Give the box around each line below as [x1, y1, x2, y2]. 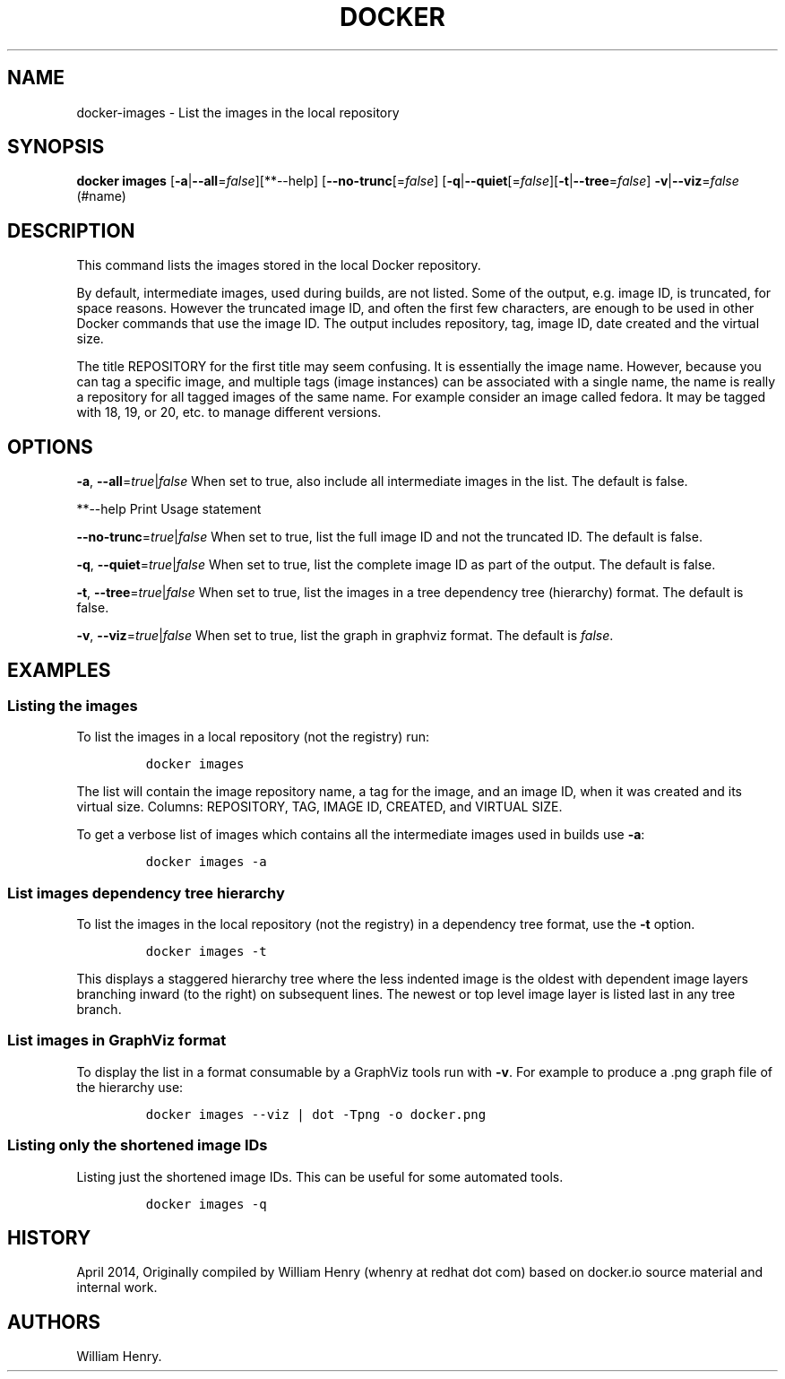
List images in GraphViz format [7, 1031, 227, 1050]
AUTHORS [7, 1310, 101, 1333]
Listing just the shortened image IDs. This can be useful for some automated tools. [76, 1168, 564, 1184]
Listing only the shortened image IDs [7, 1136, 268, 1155]
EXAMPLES [7, 658, 111, 681]
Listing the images [7, 696, 138, 715]
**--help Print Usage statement [76, 501, 262, 517]
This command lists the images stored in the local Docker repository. [76, 257, 481, 273]
